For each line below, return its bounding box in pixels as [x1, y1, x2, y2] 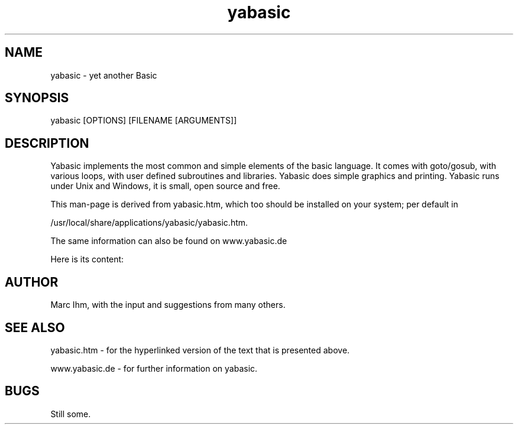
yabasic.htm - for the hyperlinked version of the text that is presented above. [50, 344, 350, 355]
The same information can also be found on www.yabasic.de [50, 236, 287, 246]
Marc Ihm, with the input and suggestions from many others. [50, 300, 286, 310]
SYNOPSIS [5, 90, 69, 106]
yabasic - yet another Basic [50, 70, 157, 80]
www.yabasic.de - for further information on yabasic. [50, 363, 258, 373]
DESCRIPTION [5, 135, 89, 151]
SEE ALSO [5, 320, 65, 335]
